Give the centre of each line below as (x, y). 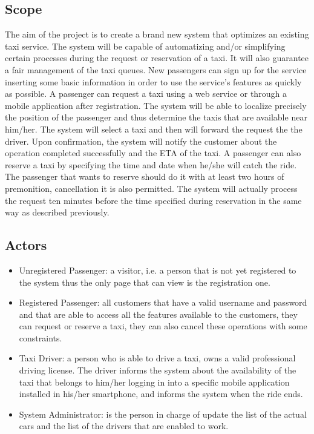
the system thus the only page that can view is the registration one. (145, 282)
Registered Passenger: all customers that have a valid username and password (163, 302)
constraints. (41, 337)
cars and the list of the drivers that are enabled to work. (124, 426)
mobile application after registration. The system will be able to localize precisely (156, 105)
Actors (26, 245)
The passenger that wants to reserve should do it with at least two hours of (145, 176)
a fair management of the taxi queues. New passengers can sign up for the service (156, 69)
